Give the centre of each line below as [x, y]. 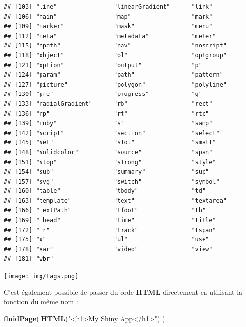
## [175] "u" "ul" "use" [107, 240]
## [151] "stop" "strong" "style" [110, 162]
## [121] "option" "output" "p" [103, 65]
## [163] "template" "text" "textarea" [116, 201]
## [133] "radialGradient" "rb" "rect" [108, 104]
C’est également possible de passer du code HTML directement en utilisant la [123, 292]
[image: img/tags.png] [41, 276]
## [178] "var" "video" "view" [108, 249]
